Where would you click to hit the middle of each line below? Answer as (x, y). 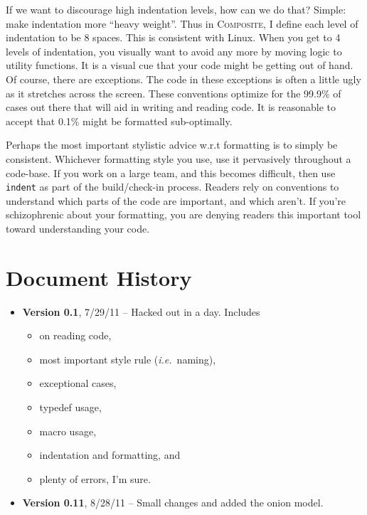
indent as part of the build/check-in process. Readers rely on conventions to (172, 187)
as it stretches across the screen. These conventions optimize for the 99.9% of (174, 93)
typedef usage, (70, 407)
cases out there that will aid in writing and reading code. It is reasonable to (171, 107)
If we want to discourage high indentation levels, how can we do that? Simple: (176, 9)
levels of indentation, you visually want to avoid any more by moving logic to (174, 51)
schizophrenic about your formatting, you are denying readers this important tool (183, 214)
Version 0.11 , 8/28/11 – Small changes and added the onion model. (173, 503)
